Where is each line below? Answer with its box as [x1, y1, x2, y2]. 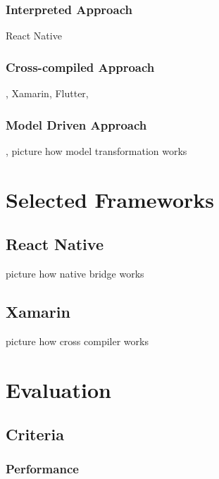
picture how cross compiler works [6, 333, 149, 348]
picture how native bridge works [6, 266, 144, 281]
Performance [6, 460, 79, 478]
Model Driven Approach [6, 116, 147, 133]
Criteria [6, 423, 64, 445]
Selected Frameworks [6, 185, 215, 213]
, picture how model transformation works [6, 143, 187, 158]
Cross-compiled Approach [6, 58, 155, 75]
